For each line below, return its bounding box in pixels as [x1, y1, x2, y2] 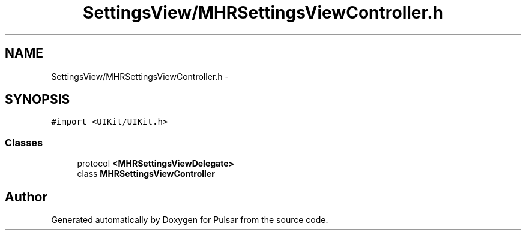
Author [5, 189, 47, 204]
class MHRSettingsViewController [77, 168, 215, 179]
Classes [5, 136, 43, 149]
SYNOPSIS [5, 92, 70, 107]
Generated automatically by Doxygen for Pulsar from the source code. [51, 215, 328, 225]
